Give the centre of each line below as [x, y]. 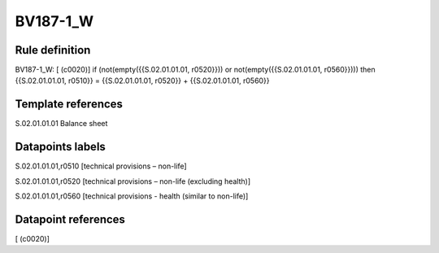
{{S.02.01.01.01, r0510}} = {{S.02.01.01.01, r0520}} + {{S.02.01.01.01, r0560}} [142, 81]
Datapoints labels [60, 147]
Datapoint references [70, 219]
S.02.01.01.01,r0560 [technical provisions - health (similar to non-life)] [132, 196]
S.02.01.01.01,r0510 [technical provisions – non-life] [101, 166]
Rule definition [53, 50]
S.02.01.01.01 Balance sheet [61, 124]
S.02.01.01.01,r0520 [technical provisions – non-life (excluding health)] [133, 181]
